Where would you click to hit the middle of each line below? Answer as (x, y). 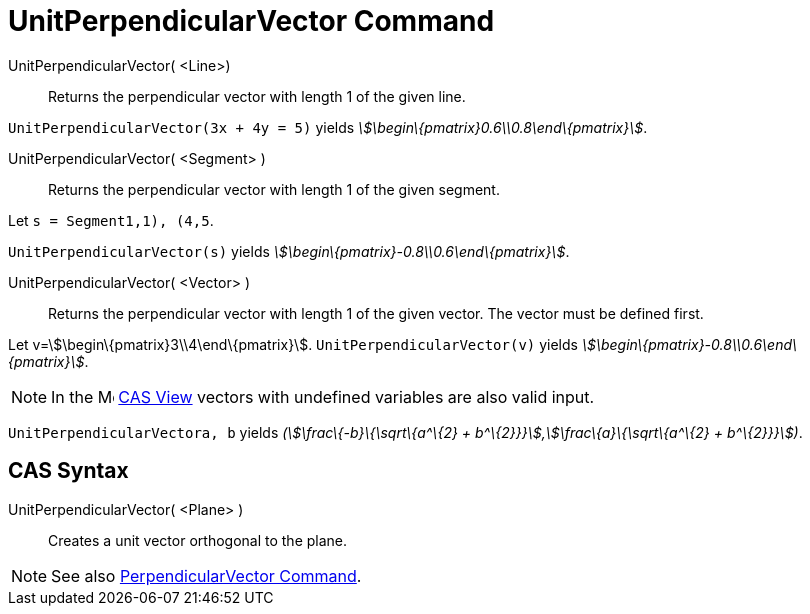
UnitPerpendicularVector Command (251, 21)
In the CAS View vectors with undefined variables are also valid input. (323, 396)
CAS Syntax (68, 471)
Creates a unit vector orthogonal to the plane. (198, 540)
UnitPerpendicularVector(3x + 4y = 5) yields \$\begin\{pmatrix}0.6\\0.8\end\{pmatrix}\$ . (328, 127)
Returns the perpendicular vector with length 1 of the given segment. (274, 189)
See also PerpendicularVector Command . (206, 575)
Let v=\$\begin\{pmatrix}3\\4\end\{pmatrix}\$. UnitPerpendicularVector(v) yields (293, 344)
